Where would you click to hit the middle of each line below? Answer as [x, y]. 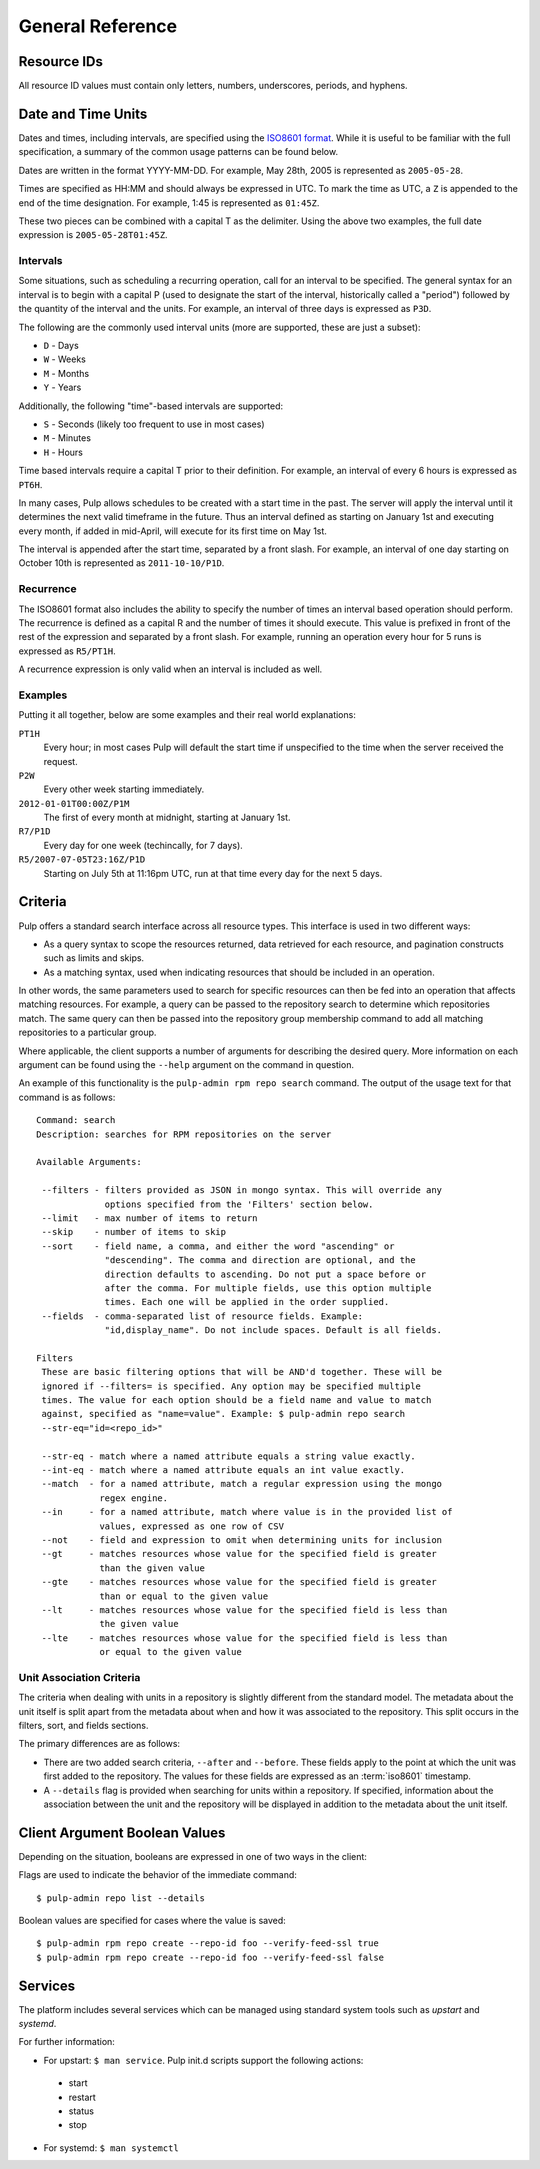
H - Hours [63, 452]
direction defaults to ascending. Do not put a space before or [265, 1274]
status [81, 2111]
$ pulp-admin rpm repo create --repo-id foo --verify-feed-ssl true [207, 1943]
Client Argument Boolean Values [122, 1832]
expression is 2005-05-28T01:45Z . [93, 235]
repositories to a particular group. [87, 1032]
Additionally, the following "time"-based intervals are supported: [151, 406]
